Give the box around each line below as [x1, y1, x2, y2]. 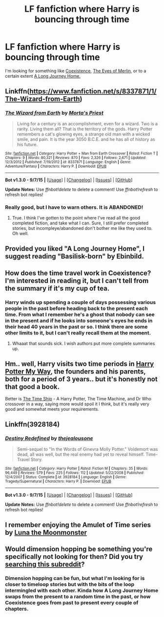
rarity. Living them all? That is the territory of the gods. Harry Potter [17, 126, 153, 132]
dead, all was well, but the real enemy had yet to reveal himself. [17, 451, 145, 457]
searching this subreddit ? [5, 560, 85, 569]
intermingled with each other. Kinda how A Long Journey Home [5, 587, 159, 594]
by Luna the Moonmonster [5, 528, 87, 536]
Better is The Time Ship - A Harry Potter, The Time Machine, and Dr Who [5, 396, 151, 401]
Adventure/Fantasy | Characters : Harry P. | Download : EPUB [5, 164, 107, 169]
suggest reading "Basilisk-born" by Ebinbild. [5, 252, 144, 261]
